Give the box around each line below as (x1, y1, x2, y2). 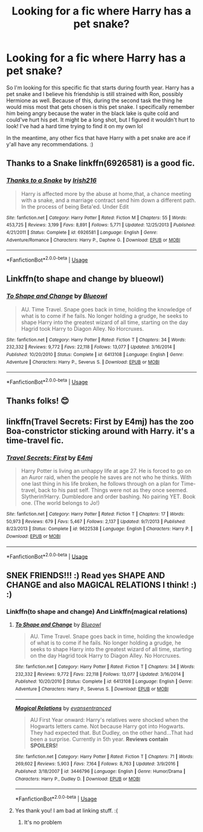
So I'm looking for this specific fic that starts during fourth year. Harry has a (6, 83, 195, 91)
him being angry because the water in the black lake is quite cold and (6, 109, 179, 117)
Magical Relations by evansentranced (14, 704, 112, 712)
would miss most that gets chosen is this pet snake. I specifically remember (6, 103, 195, 110)
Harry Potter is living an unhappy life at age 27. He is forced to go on (21, 467, 192, 474)
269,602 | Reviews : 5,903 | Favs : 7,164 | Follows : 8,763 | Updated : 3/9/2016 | (14, 761, 179, 767)
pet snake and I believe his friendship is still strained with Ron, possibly (6, 90, 183, 97)
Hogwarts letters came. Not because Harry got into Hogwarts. (30, 723, 185, 730)
